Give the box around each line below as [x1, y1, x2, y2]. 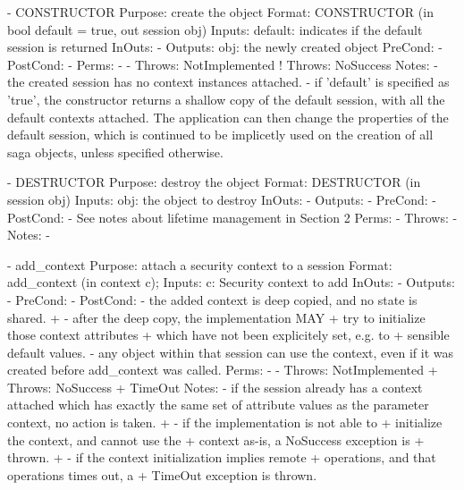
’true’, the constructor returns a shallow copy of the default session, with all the [7, 89, 445, 108]
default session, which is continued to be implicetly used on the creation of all [7, 125, 434, 144]
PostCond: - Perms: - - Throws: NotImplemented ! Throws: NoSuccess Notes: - [7, 55, 439, 73]
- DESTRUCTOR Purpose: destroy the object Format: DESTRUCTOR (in [7, 173, 421, 191]
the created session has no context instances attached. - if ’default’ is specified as [7, 72, 450, 91]
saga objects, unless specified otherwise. [7, 142, 224, 161]
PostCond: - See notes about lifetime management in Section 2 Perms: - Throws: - [7, 207, 458, 226]
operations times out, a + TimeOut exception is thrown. [7, 465, 317, 484]
